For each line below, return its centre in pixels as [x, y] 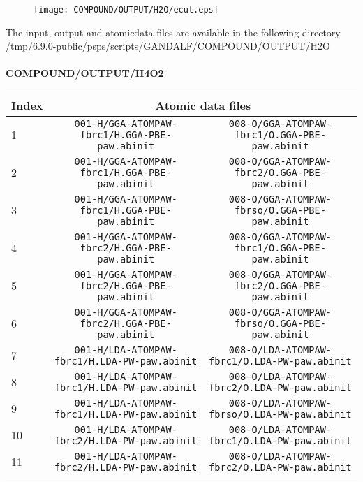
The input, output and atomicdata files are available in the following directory [173, 32]
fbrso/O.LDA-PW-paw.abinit [280, 414]
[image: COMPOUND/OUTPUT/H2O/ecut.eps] [126, 10]
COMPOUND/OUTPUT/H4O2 [85, 73]
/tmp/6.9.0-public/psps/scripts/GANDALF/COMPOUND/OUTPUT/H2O [168, 46]
